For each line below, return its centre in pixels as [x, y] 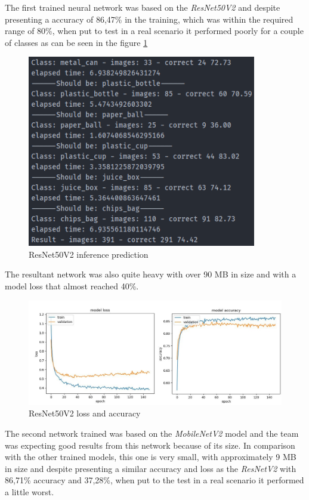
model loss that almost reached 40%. [72, 286]
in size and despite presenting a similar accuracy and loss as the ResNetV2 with [151, 468]
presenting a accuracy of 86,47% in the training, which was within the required [149, 19]
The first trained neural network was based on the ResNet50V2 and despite [143, 7]
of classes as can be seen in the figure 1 [76, 42]
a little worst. [30, 491]
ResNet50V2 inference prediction [89, 254]
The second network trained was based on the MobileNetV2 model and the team [152, 433]
